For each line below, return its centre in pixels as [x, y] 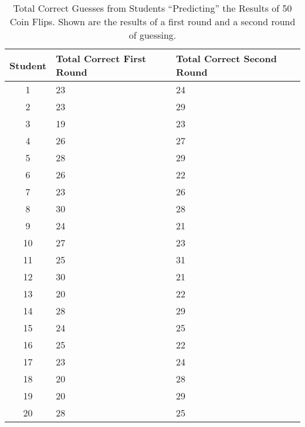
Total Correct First [101, 58]
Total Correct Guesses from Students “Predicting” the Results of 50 [152, 8]
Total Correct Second [226, 58]
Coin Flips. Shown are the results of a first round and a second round [152, 21]
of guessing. [152, 35]
